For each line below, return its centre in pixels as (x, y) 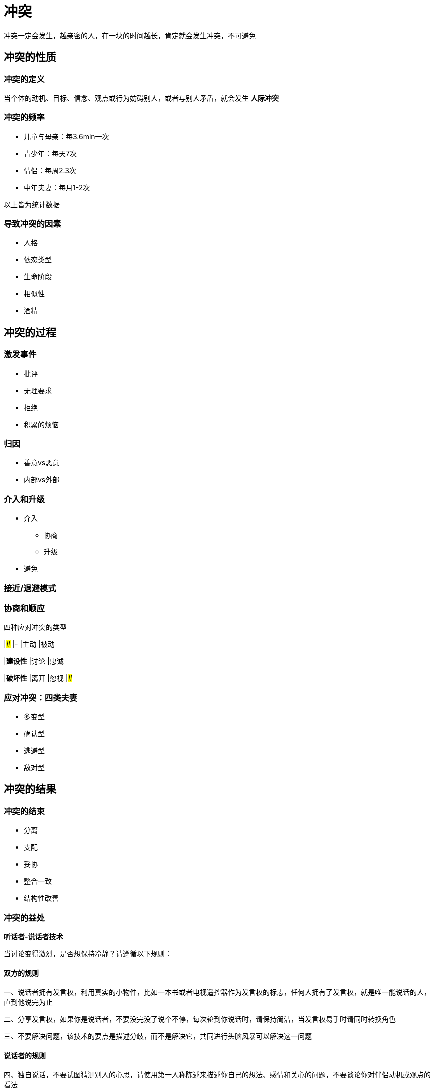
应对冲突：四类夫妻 (41, 698)
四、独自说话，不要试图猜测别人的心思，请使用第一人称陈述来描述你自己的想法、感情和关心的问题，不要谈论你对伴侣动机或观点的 (217, 1075)
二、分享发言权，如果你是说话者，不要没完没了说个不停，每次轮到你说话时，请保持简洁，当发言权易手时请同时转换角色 (200, 1019)
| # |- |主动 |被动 (29, 644)
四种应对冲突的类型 (35, 627)
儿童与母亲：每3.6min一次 (67, 136)
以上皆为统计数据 (32, 204)
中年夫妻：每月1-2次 (57, 187)
